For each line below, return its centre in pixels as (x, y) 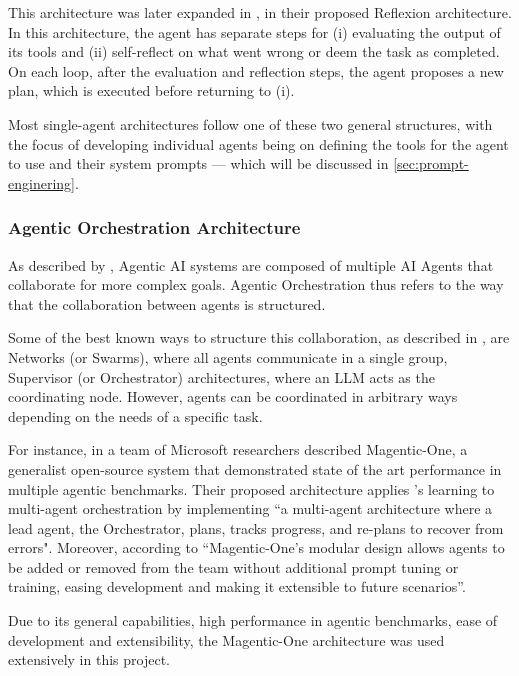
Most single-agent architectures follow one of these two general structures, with (250, 123)
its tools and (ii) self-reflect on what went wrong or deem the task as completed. (254, 51)
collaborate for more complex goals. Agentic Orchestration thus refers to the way (256, 284)
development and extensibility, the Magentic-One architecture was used (226, 639)
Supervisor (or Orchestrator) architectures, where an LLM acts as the (221, 376)
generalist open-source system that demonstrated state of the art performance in (255, 468)
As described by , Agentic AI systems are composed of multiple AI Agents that (251, 264)
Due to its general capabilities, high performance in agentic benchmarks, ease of (253, 620)
